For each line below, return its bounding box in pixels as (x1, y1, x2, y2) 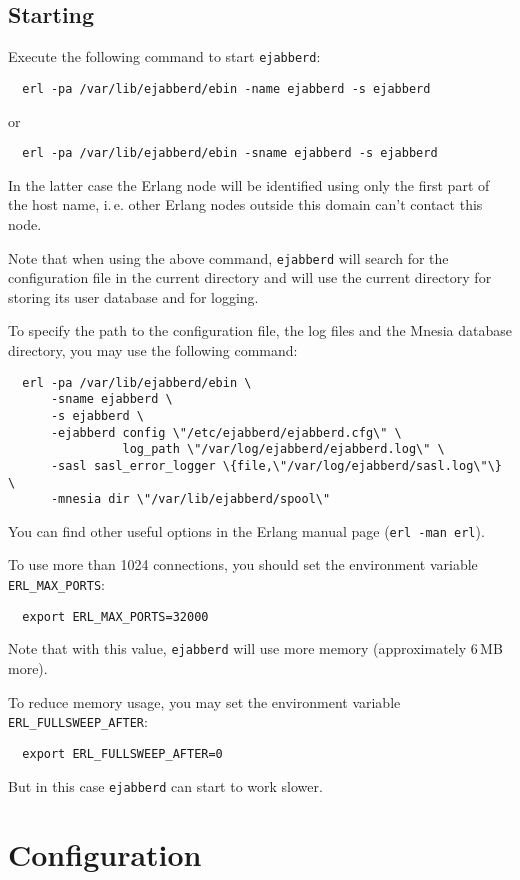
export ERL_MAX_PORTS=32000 (22, 609, 209, 624)
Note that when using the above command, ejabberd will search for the (8, 247, 449, 268)
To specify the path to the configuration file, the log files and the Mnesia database (8, 320, 512, 341)
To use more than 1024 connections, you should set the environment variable (8, 554, 478, 575)
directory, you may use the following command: (8, 339, 298, 360)
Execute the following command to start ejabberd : (8, 46, 321, 67)
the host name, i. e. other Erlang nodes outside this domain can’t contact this (8, 194, 483, 215)
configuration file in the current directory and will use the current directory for (8, 267, 492, 288)
